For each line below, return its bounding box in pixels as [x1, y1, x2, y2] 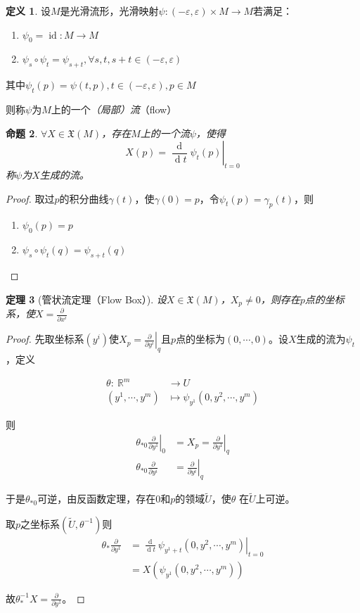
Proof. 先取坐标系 [6, 331, 84, 346]
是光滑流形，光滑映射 [60, 4, 159, 18]
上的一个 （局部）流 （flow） [51, 101, 177, 116]
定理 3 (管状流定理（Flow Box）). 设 [6, 291, 167, 306]
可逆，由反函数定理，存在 [37, 491, 156, 506]
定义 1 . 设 [6, 4, 51, 18]
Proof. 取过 [6, 191, 55, 206]
